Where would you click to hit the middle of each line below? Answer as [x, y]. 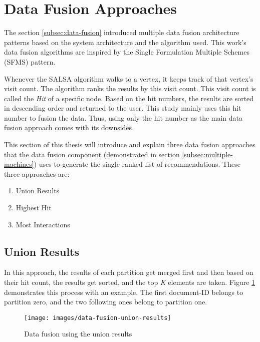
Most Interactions [43, 224]
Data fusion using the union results [78, 334]
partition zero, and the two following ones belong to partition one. [106, 302]
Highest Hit [34, 208]
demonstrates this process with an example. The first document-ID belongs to [124, 292]
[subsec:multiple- [207, 154]
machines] [19, 164]
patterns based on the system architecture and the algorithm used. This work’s [125, 42]
